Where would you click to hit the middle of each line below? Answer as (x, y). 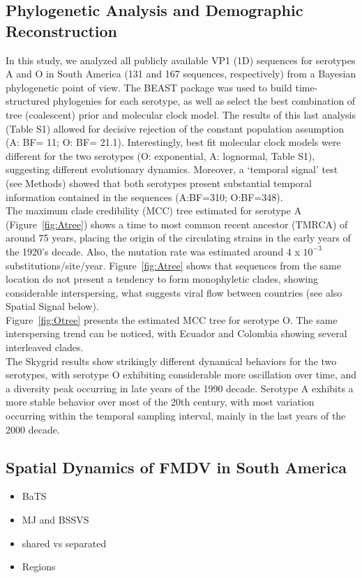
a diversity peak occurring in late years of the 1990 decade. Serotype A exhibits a (180, 388)
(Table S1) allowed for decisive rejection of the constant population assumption (175, 128)
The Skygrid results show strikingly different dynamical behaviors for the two (171, 361)
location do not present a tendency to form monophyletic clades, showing (162, 279)
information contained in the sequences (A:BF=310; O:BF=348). (144, 197)
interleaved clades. (45, 347)
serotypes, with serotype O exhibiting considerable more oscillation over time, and (181, 375)
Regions (39, 566)
